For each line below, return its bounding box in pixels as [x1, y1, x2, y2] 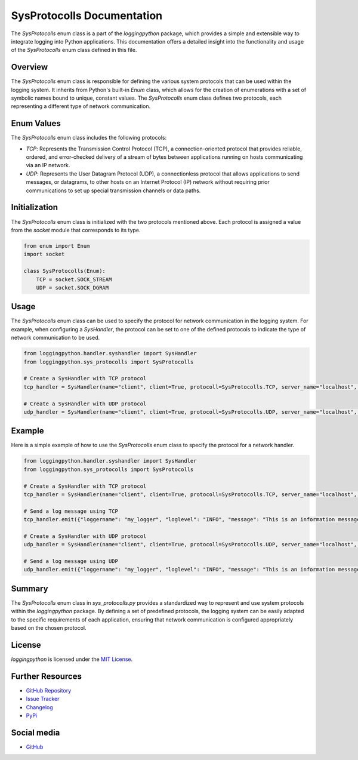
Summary [11, 583, 48, 593]
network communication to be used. [11, 334, 100, 341]
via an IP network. [26, 162, 70, 169]
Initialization [11, 202, 58, 213]
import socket [23, 251, 65, 258]
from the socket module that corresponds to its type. [11, 226, 141, 233]
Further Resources [11, 671, 82, 681]
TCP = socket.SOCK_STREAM [36, 276, 112, 283]
